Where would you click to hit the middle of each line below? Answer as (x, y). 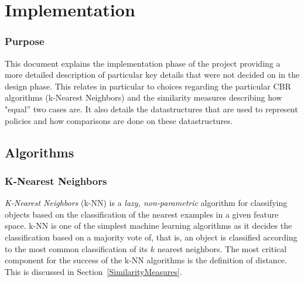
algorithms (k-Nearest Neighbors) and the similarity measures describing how (144, 97)
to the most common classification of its (76, 248)
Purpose (25, 41)
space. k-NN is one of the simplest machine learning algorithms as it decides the (148, 226)
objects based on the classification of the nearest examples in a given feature (142, 214)
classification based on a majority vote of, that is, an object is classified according (151, 237)
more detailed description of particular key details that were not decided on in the (152, 75)
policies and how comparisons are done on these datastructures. (119, 120)
